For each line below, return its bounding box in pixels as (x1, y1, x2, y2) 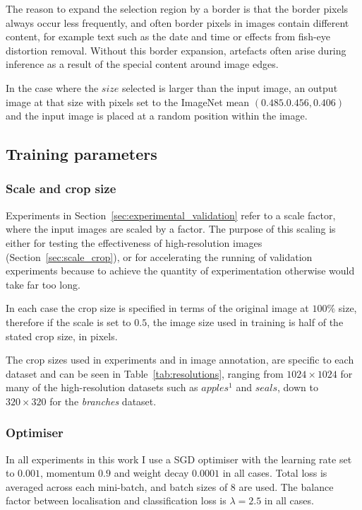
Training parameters (6, 143, 157, 165)
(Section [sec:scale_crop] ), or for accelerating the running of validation (6, 249, 313, 264)
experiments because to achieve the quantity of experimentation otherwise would (6, 263, 355, 278)
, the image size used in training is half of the (147, 314, 344, 329)
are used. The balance (239, 479, 334, 494)
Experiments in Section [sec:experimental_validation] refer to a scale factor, (6, 207, 336, 222)
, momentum (40, 465, 95, 480)
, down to (277, 380, 318, 395)
